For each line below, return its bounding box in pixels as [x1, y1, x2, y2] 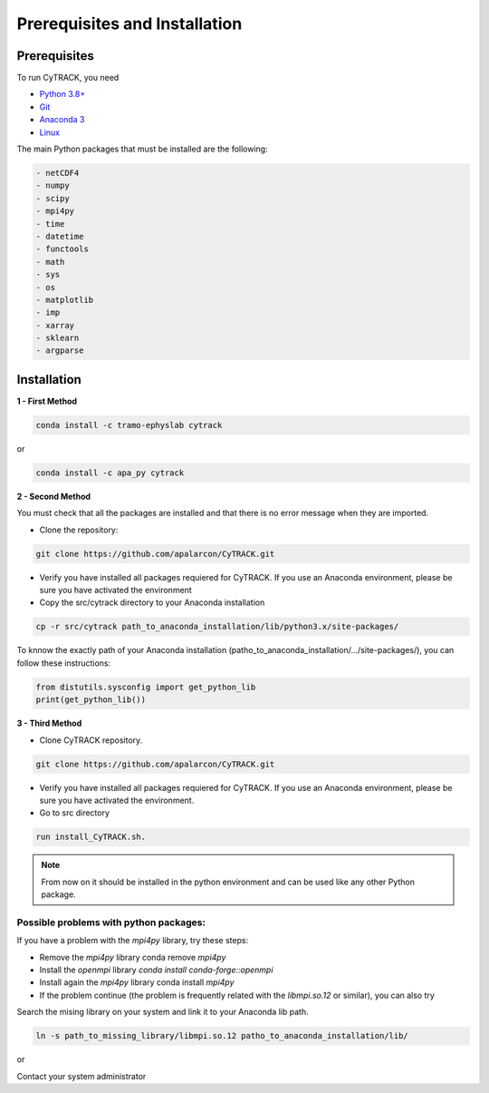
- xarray [35, 320, 75, 330]
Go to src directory [39, 807, 110, 818]
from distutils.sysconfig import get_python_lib [35, 681, 256, 692]
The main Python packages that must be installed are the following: [16, 143, 268, 154]
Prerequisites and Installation [16, 14, 243, 34]
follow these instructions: [16, 658, 111, 668]
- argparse [35, 346, 84, 356]
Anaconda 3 [39, 114, 85, 125]
